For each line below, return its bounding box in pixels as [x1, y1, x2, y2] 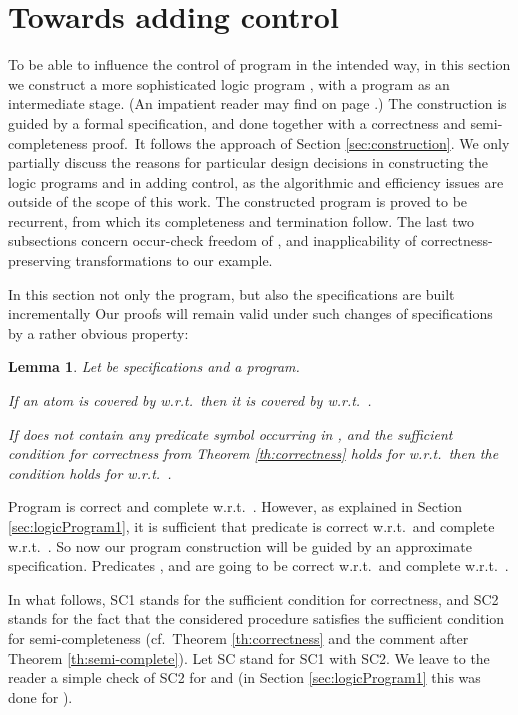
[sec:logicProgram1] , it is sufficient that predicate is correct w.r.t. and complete [8, 516, 495, 536]
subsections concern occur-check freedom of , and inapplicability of [8, 230, 417, 251]
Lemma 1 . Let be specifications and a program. [8, 356, 300, 377]
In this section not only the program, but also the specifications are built [8, 283, 455, 304]
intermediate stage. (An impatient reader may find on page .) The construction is [8, 93, 507, 114]
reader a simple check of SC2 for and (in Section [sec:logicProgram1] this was [8, 667, 481, 688]
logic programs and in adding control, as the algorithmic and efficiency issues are [8, 171, 504, 192]
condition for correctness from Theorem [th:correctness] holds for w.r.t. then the [8, 443, 499, 464]
